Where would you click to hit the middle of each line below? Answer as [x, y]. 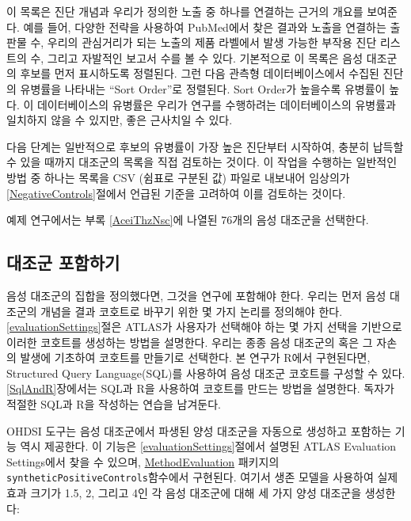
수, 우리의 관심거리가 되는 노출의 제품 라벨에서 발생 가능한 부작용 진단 [204, 42]
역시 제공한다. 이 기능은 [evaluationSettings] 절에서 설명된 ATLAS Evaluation [208, 446]
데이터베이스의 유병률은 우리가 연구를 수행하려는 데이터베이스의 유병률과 [216, 104]
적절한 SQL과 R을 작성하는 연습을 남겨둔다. [114, 404]
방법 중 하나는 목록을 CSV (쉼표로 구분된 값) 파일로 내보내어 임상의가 [178, 177]
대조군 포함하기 [63, 262]
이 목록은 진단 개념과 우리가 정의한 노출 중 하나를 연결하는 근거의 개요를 [185, 11]
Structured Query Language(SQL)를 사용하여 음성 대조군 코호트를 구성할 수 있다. [206, 373]
